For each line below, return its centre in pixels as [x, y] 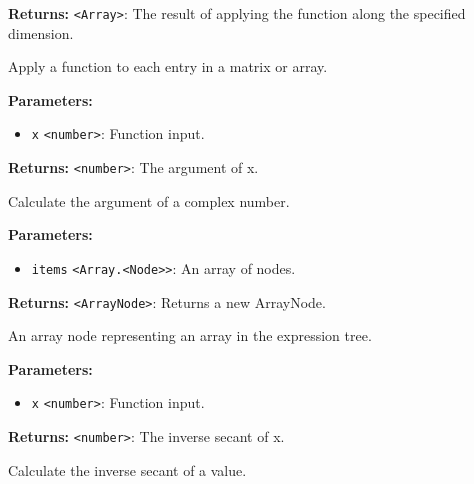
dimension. [41, 32]
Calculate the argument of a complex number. [149, 200]
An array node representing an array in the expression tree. [190, 335]
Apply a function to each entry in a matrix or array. [168, 66]
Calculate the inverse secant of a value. [127, 469]
